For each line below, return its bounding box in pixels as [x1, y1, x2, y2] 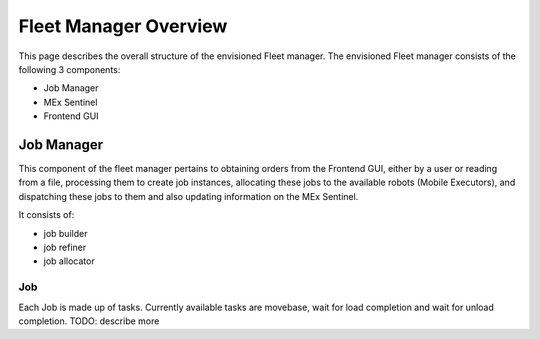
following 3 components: [18, 63, 121, 75]
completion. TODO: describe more [18, 315, 160, 327]
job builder [43, 227, 88, 239]
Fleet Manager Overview [18, 15, 228, 37]
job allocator [43, 255, 95, 267]
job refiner [43, 241, 87, 253]
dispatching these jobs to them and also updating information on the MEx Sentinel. [18, 190, 359, 202]
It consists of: [18, 209, 75, 221]
